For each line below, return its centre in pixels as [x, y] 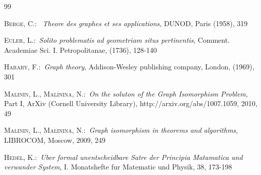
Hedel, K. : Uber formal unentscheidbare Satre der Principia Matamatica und [123, 157]
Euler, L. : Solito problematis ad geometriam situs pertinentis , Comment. [117, 40]
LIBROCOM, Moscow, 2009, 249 [55, 140]
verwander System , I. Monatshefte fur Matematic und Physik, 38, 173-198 [118, 167]
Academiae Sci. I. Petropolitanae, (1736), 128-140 [81, 50]
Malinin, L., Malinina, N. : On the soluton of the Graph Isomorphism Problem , [126, 93]
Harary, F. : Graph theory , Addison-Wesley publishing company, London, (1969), [129, 67]
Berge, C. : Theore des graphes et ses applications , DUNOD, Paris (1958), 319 [126, 23]
